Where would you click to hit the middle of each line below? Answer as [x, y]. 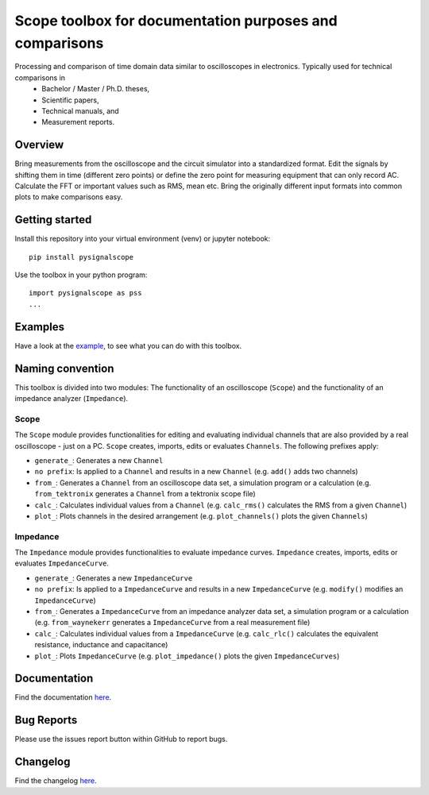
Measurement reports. [78, 122]
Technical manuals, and [80, 110]
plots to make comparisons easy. [69, 197]
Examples [40, 327]
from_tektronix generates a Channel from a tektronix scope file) [145, 494]
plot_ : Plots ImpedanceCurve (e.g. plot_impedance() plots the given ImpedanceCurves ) [187, 656]
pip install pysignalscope [81, 257]
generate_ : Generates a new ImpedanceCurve [114, 578]
